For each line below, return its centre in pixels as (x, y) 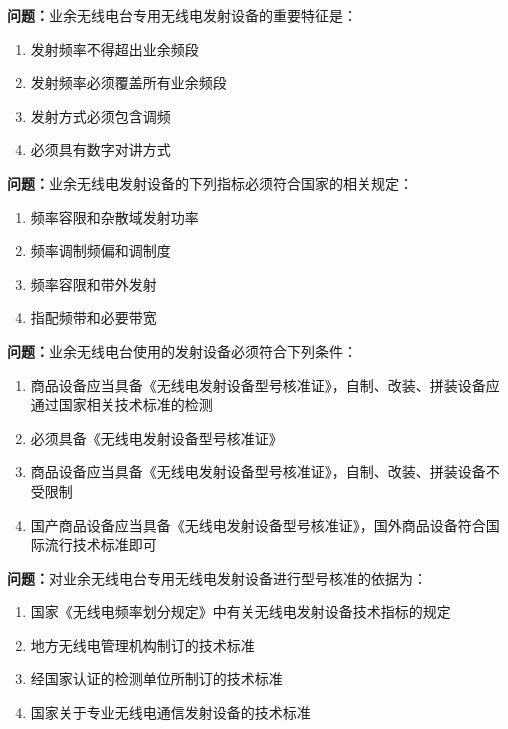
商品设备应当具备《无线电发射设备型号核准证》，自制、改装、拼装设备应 (265, 384)
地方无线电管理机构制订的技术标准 (142, 644)
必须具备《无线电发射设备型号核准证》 (156, 437)
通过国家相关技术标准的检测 (121, 404)
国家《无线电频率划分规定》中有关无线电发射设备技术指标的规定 (240, 611)
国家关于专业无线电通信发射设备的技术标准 (170, 712)
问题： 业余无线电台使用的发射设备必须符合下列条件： (182, 350)
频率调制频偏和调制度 (100, 250)
